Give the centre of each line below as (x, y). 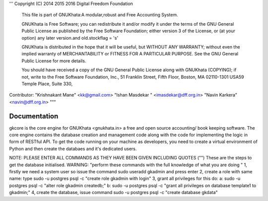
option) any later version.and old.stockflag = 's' (70, 38)
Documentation (34, 116)
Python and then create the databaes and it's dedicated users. (73, 149)
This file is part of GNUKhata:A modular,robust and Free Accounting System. (100, 15)
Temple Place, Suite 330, (47, 84)
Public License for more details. (54, 61)
